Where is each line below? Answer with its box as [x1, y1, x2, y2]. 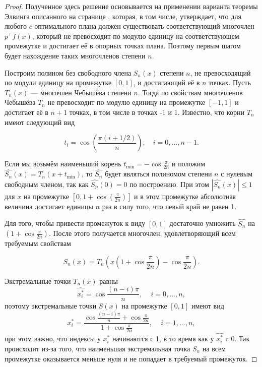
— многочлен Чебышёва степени [31, 87, 132, 97]
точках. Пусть [209, 77, 251, 88]
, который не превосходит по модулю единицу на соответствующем [32, 30, 239, 41]
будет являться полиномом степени [105, 168, 212, 179]
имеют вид [191, 300, 224, 311]
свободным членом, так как [5, 178, 89, 189]
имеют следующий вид [5, 116, 75, 127]
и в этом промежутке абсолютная [134, 191, 236, 201]
